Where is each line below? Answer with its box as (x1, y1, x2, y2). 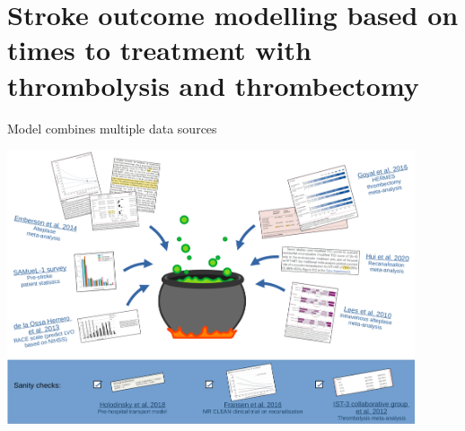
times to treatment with (7, 31, 311, 68)
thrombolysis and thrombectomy (7, 66, 419, 103)
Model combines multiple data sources (7, 118, 217, 137)
